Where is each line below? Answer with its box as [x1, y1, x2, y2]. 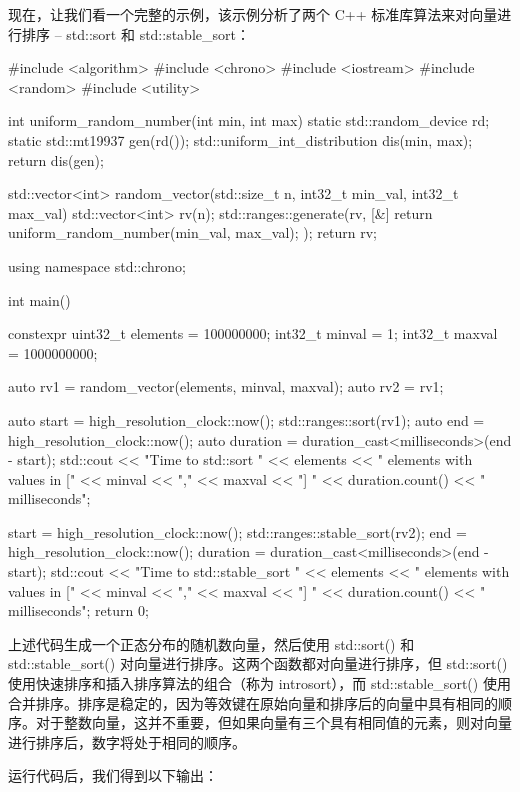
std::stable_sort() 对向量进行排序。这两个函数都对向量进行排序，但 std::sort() [8, 653, 508, 674]
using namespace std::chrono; [8, 255, 186, 276]
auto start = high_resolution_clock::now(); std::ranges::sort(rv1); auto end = [8, 409, 485, 430]
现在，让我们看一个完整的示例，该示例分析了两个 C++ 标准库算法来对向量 [8, 4, 498, 24]
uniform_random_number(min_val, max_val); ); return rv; [8, 222, 377, 243]
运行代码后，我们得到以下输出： [8, 765, 218, 786]
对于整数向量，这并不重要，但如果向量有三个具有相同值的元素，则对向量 [35, 712, 512, 733]
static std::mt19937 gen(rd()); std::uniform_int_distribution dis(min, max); [8, 129, 473, 150]
